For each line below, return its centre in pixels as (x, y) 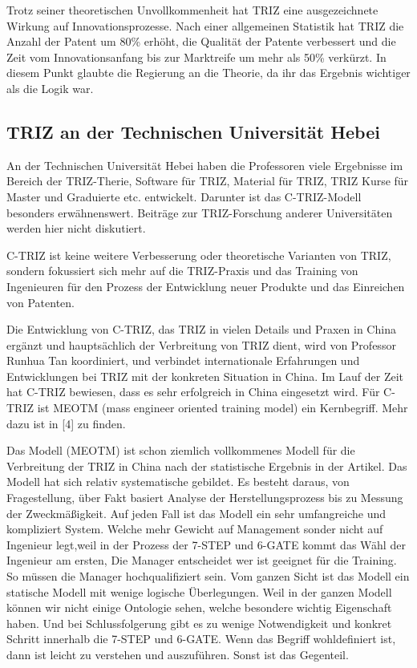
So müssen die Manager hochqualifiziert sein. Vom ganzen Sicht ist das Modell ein (208, 576)
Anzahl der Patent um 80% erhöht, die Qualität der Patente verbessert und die (201, 41)
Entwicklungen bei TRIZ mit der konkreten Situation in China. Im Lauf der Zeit (205, 376)
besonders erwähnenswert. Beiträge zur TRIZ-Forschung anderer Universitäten (200, 212)
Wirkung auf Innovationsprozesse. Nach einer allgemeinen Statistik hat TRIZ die (205, 25)
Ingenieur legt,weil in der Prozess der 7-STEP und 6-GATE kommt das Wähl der (206, 544)
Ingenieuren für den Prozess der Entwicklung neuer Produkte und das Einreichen (206, 286)
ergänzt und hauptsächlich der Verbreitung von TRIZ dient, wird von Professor (201, 344)
